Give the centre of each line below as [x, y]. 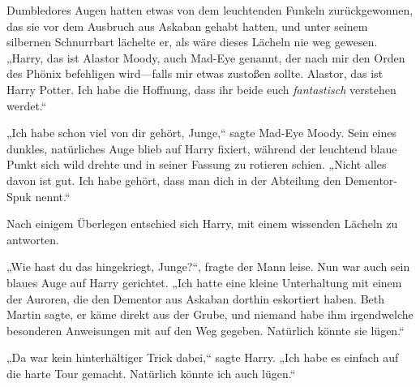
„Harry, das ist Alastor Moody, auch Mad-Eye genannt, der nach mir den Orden [206, 57]
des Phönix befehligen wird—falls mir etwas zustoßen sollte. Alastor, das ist [195, 73]
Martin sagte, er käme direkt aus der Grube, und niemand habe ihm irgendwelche [210, 314]
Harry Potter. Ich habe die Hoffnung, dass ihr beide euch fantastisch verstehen [201, 89]
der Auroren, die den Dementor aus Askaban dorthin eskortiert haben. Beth [196, 298]
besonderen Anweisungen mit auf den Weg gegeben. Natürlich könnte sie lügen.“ [206, 330]
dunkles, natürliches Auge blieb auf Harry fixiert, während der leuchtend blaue [202, 148]
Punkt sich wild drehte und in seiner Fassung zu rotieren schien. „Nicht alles [197, 164]
